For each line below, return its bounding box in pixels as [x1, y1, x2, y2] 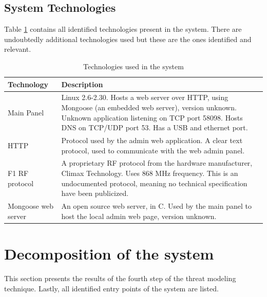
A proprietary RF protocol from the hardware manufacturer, [61, 157, 253, 168]
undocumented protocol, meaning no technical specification [61, 177, 247, 188]
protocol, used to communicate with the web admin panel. [61, 145, 245, 155]
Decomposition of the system [4, 243, 214, 264]
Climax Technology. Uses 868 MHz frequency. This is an [61, 168, 238, 179]
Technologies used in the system [83, 61, 184, 71]
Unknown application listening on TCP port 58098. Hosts [61, 112, 243, 123]
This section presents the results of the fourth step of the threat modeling [4, 272, 236, 283]
